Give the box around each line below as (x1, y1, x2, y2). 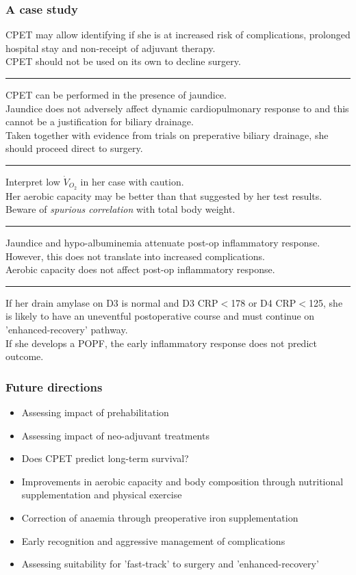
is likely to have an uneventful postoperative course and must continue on (5, 309, 315, 323)
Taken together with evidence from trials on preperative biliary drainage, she (5, 127, 329, 142)
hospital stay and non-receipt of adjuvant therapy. (5, 40, 216, 55)
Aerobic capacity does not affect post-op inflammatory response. (5, 262, 275, 277)
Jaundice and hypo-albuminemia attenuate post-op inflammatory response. (5, 235, 320, 250)
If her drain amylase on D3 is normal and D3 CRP (5, 295, 218, 309)
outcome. (5, 349, 44, 363)
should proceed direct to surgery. (5, 141, 143, 155)
